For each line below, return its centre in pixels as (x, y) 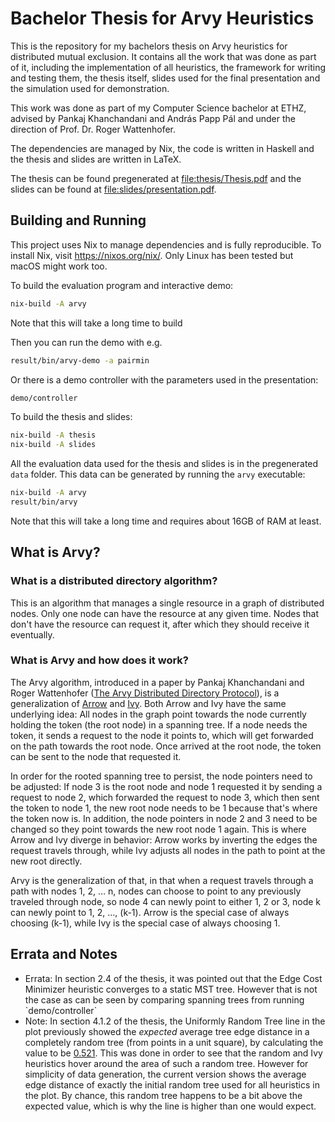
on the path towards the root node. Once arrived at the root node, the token (166, 746)
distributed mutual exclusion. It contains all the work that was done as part (163, 56)
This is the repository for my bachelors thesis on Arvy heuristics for (149, 46)
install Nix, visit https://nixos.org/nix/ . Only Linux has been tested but (152, 255)
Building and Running (78, 220)
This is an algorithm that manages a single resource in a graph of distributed (167, 603)
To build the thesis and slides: (71, 417)
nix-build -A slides (53, 445)
